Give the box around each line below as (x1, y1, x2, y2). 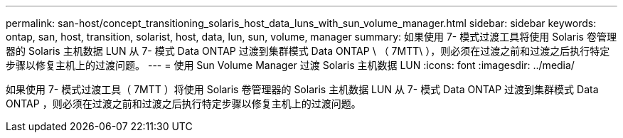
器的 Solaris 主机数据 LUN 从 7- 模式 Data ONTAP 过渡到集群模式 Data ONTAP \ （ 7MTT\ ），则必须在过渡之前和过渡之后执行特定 (6, 45, 610, 57)
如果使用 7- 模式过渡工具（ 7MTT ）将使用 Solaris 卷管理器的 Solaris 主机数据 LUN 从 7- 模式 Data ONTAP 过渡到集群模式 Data (6, 83, 599, 95)
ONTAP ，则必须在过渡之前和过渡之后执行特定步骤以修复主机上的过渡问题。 (6, 97, 361, 110)
